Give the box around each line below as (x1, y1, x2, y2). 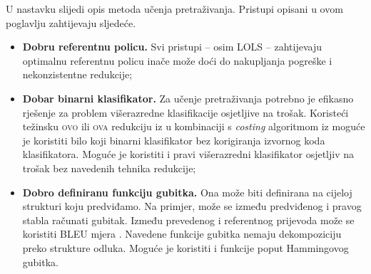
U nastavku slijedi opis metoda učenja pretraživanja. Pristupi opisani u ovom (6, 1, 343, 16)
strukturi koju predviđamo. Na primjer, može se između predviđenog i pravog (22, 199, 362, 214)
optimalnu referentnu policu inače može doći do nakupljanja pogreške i (22, 53, 332, 68)
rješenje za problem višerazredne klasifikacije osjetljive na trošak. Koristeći (22, 105, 349, 120)
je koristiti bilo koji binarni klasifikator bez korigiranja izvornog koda (22, 132, 325, 147)
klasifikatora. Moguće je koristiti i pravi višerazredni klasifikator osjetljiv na (22, 147, 355, 162)
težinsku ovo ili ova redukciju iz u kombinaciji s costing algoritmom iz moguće (22, 119, 365, 134)
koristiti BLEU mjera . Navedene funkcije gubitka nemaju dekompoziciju (22, 226, 342, 241)
